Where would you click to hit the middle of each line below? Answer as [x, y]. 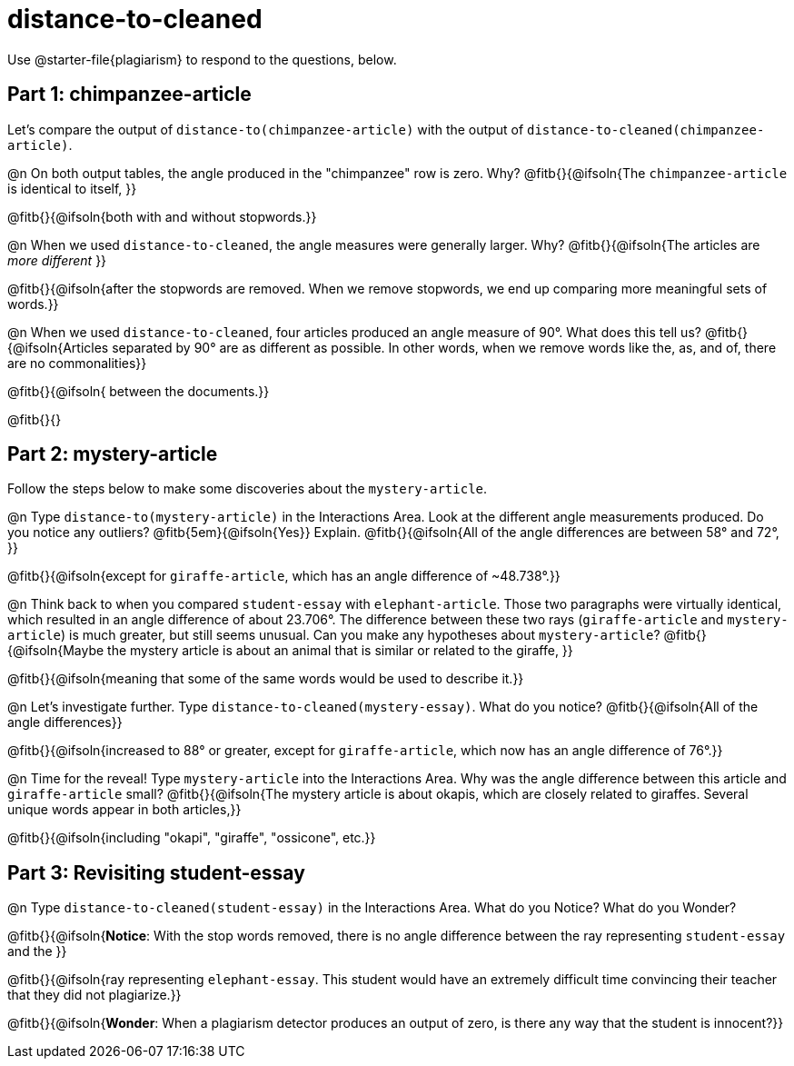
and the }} [37, 951]
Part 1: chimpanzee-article [129, 95]
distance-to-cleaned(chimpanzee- [646, 130]
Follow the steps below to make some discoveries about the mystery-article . [248, 489]
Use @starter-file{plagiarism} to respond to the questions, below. [202, 59]
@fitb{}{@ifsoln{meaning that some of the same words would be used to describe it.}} [266, 679]
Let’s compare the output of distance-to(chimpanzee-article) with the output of [266, 129]
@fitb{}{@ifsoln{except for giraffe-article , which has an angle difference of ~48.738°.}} [284, 576]
